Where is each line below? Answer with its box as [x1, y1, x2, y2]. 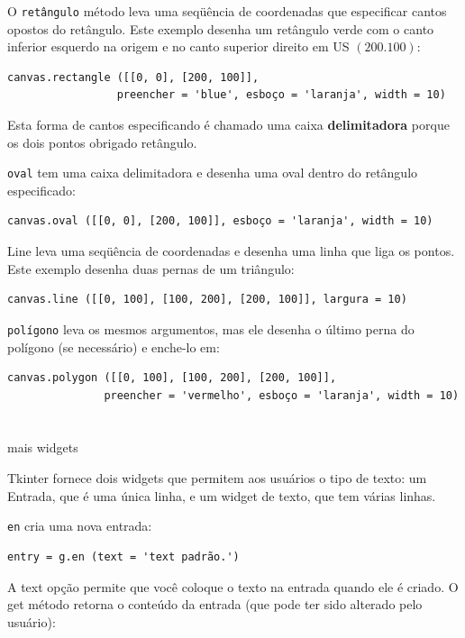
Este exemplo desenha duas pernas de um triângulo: [7, 259, 295, 278]
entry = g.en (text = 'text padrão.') [7, 550, 240, 563]
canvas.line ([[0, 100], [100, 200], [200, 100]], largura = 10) [7, 293, 407, 306]
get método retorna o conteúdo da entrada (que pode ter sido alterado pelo [7, 595, 423, 614]
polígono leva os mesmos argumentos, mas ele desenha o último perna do [7, 319, 415, 338]
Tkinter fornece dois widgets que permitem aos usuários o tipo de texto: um [7, 469, 427, 488]
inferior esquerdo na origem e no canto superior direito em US [7, 37, 350, 56]
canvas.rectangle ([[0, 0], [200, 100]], [7, 70, 260, 84]
